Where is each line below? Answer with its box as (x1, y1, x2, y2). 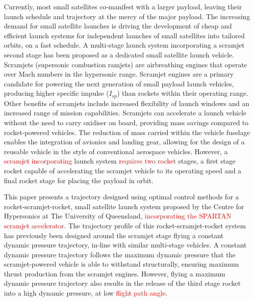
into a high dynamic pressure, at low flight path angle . (4, 288, 168, 298)
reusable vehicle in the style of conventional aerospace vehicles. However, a (4, 146, 228, 156)
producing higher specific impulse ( (4, 88, 109, 98)
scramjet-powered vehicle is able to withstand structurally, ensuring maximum (4, 259, 239, 269)
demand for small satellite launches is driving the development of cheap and (4, 21, 232, 31)
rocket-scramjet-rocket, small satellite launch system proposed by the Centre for (4, 201, 244, 211)
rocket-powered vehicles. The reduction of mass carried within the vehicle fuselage (4, 127, 250, 137)
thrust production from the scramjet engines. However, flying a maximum (4, 268, 226, 278)
